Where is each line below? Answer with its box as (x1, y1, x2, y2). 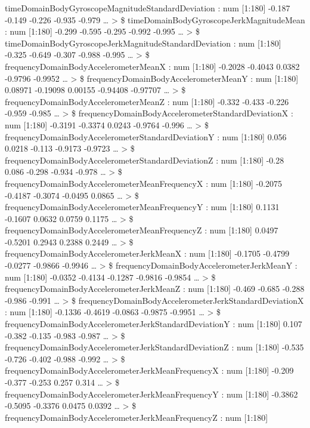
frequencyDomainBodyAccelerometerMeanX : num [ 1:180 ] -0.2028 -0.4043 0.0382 (5, 60, 300, 72)
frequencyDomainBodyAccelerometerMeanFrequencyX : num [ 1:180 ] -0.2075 (5, 177, 283, 189)
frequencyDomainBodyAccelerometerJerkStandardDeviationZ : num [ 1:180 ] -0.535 (5, 341, 304, 353)
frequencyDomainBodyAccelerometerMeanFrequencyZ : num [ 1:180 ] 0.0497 (5, 224, 278, 236)
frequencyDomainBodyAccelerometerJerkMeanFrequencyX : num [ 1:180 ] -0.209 (5, 364, 294, 377)
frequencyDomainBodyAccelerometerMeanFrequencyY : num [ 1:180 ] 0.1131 (5, 201, 280, 213)
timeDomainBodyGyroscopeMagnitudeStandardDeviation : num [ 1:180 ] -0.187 (5, 2, 290, 14)
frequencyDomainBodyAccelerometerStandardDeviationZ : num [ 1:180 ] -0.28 (5, 153, 284, 166)
